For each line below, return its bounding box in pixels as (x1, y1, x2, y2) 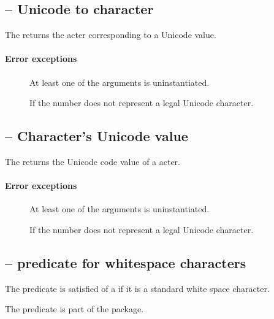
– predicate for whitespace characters (5, 253, 246, 272)
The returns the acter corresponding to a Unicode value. (5, 28, 216, 41)
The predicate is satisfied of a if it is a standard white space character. (5, 282, 270, 294)
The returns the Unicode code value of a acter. (5, 155, 181, 167)
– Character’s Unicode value (5, 126, 188, 145)
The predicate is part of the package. (5, 302, 144, 315)
